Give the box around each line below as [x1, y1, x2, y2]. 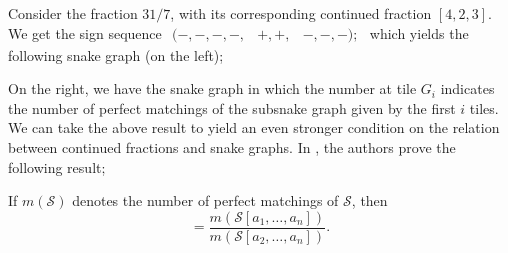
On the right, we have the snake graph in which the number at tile [8, 78, 417, 99]
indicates [440, 78, 495, 99]
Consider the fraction [8, 3, 138, 23]
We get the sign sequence [8, 22, 162, 43]
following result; [8, 156, 106, 177]
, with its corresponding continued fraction [170, 3, 432, 23]
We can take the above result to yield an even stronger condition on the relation [8, 117, 500, 138]
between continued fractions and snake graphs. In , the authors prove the [8, 136, 456, 157]
